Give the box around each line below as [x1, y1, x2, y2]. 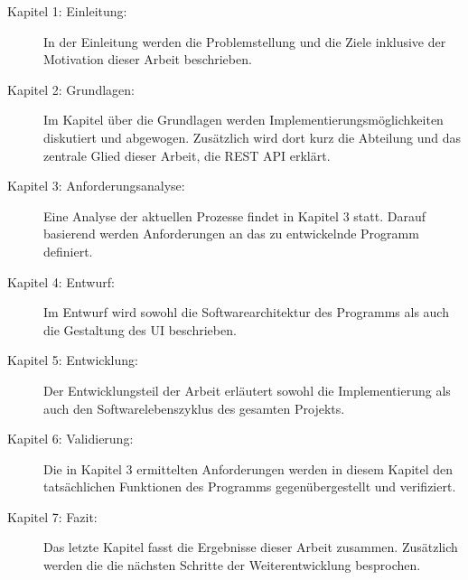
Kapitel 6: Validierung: [7, 429, 134, 448]
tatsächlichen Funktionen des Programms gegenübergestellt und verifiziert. [43, 477, 456, 496]
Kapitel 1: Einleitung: [7, 2, 127, 20]
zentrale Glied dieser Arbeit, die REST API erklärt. [43, 145, 331, 164]
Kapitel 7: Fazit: [7, 507, 98, 526]
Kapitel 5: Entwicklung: [7, 351, 138, 370]
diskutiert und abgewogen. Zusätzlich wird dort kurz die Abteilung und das [43, 127, 462, 146]
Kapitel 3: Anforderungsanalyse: [7, 176, 185, 195]
